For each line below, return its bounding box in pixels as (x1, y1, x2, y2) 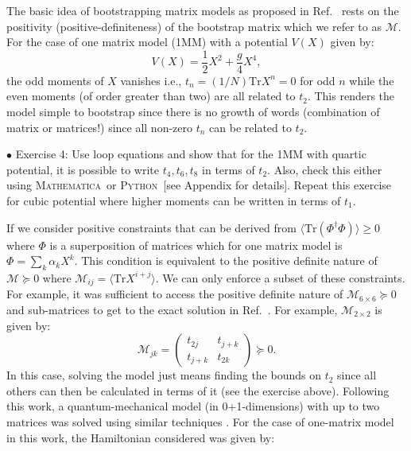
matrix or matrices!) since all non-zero (6, 119, 193, 135)
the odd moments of (6, 72, 104, 88)
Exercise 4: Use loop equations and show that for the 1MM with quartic (15, 146, 366, 162)
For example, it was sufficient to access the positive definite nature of (6, 286, 343, 302)
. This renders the (307, 87, 395, 104)
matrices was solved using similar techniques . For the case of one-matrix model (6, 414, 394, 430)
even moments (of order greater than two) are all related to (6, 87, 296, 104)
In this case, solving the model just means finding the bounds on (6, 367, 321, 383)
